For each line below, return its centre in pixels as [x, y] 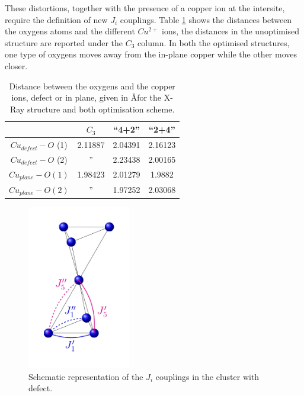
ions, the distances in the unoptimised [231, 31]
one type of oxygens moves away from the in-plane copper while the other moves [151, 54]
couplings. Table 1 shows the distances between [206, 19]
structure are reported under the [64, 42]
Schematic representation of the [86, 376]
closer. [16, 65]
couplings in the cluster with [207, 376]
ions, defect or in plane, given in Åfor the [87, 97]
